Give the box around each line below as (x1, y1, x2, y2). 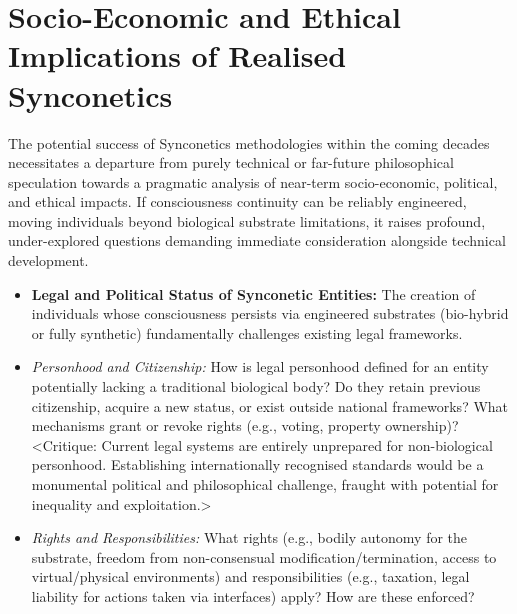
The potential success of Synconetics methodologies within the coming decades (8, 132, 490, 153)
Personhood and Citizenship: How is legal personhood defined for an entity (31, 356, 489, 377)
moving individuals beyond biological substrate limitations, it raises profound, (8, 210, 486, 231)
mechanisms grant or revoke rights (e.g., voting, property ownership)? (31, 415, 459, 436)
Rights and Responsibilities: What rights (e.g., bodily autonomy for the (31, 527, 468, 548)
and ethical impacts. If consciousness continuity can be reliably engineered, (8, 191, 467, 212)
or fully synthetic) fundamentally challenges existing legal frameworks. (31, 322, 463, 343)
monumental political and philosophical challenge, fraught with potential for (31, 474, 499, 494)
